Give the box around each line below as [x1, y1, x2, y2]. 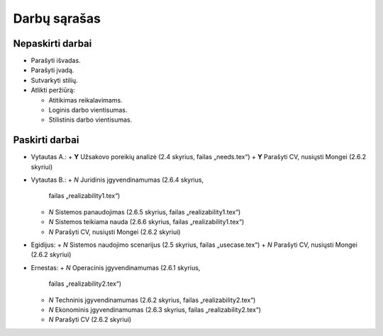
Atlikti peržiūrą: [30, 86, 75, 95]
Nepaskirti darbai [13, 37, 92, 50]
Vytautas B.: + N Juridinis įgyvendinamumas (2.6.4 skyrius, [30, 175, 204, 184]
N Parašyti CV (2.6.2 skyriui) [48, 315, 132, 324]
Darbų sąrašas [13, 11, 101, 26]
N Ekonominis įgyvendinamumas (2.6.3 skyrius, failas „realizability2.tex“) [48, 306, 262, 314]
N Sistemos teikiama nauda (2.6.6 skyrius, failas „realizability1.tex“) [48, 218, 245, 226]
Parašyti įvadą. [30, 66, 74, 74]
